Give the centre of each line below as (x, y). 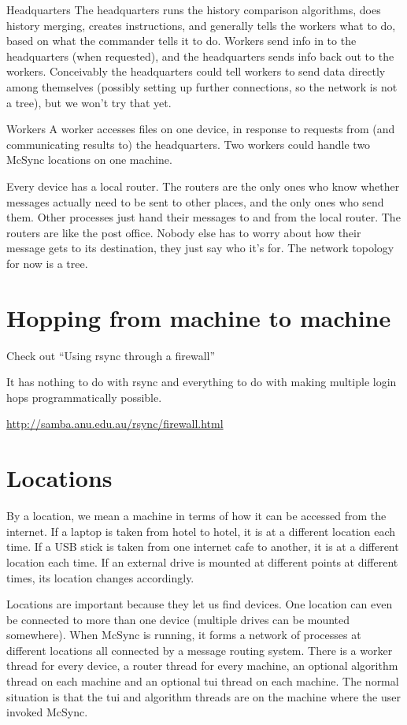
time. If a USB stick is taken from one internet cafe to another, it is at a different (203, 547)
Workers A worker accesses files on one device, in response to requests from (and (201, 129)
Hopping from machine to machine (199, 317)
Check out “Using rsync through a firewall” (111, 355)
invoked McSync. (47, 712)
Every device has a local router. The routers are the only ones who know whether (203, 186)
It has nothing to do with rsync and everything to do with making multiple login (202, 382)
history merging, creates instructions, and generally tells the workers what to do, (201, 25)
